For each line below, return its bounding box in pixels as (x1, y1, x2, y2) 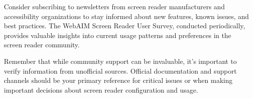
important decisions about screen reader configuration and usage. (4, 84, 199, 95)
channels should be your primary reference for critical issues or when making (4, 75, 233, 85)
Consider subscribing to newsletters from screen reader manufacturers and (4, 1, 225, 11)
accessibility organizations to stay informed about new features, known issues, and (4, 11, 249, 21)
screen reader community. (4, 39, 80, 50)
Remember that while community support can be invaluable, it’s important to (4, 56, 237, 66)
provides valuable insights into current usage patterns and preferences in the (4, 30, 231, 40)
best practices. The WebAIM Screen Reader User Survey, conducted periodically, (4, 20, 245, 31)
